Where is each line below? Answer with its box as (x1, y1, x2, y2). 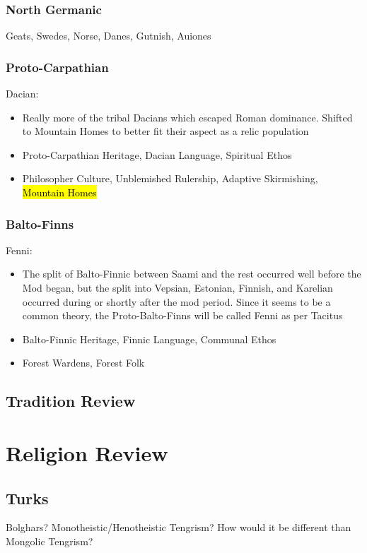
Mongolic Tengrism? (6, 533, 93, 548)
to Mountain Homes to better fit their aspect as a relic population (22, 124, 309, 138)
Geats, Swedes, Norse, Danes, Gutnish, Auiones (6, 28, 211, 43)
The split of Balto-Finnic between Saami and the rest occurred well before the (22, 266, 361, 281)
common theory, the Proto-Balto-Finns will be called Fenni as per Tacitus (22, 308, 343, 323)
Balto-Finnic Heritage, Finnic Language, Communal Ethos (22, 331, 276, 346)
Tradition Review (6, 390, 136, 412)
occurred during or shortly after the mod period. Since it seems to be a (22, 294, 331, 309)
